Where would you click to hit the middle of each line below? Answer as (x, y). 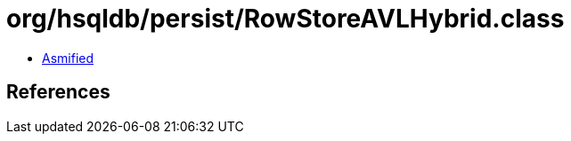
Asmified (68, 58)
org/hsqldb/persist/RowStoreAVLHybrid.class (285, 19)
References (58, 92)
